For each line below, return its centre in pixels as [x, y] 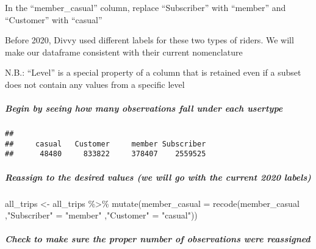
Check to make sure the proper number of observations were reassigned [158, 239]
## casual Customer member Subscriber [106, 144]
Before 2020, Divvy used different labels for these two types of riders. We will [149, 40]
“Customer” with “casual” [54, 19]
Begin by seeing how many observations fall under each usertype [144, 108]
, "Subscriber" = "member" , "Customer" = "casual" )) [101, 215]
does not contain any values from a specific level [95, 84]
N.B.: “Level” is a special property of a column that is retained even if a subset [153, 72]
